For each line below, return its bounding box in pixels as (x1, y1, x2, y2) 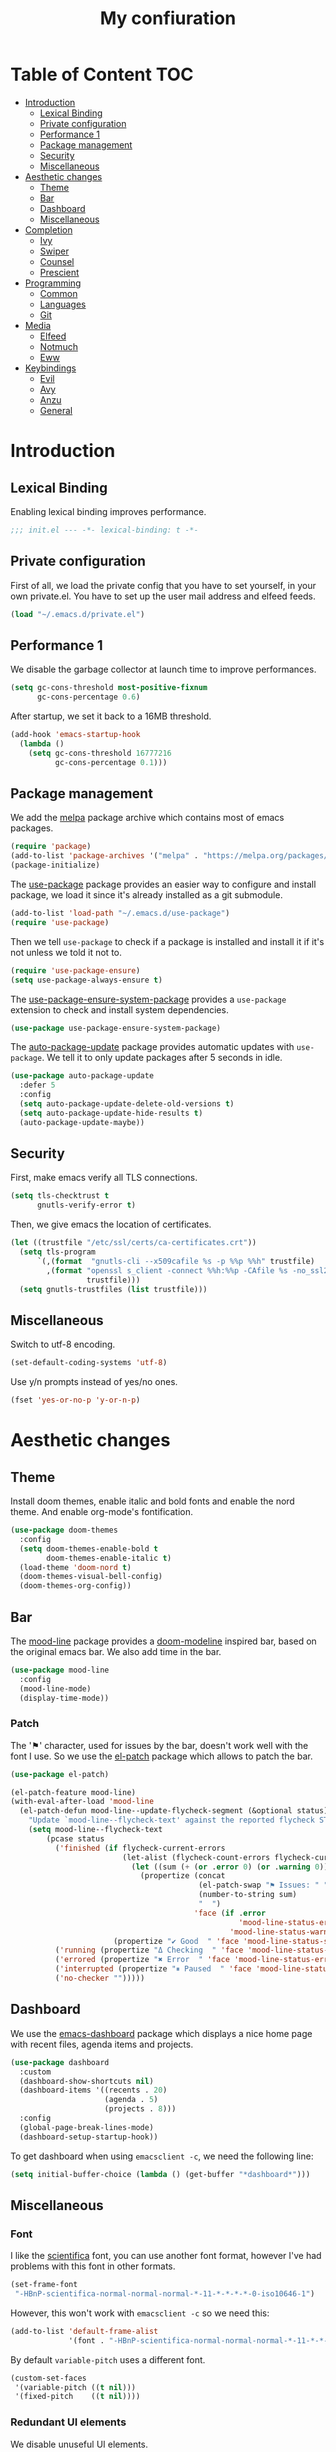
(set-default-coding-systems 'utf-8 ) (10, 1358, 168, 1368)
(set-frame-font (10, 2280, 78, 2290)
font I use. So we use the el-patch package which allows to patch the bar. (10, 1750, 313, 1762)
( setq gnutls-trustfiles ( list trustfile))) (19, 1284, 208, 1294)
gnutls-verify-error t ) (36, 1200, 137, 1211)
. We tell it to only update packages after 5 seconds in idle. (41, 1052, 283, 1064)
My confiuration (99, 7, 237, 30)
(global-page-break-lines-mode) (19, 2122, 155, 2132)
